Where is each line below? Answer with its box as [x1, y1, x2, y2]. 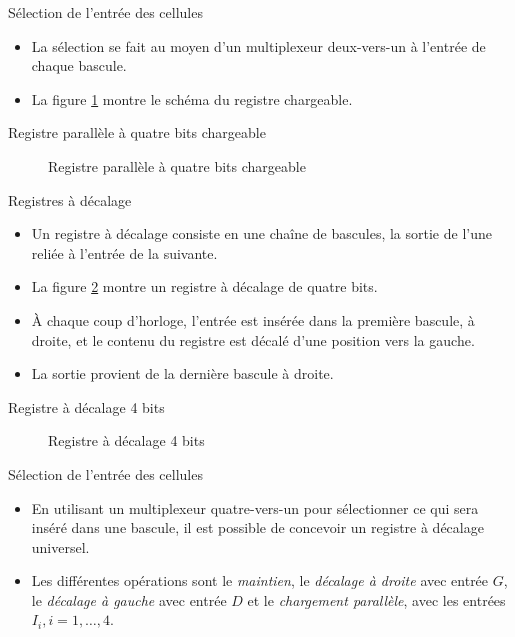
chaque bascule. [31, 55, 127, 76]
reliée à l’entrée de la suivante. [31, 242, 218, 263]
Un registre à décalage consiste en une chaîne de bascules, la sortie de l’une [31, 223, 492, 244]
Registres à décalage [8, 189, 132, 210]
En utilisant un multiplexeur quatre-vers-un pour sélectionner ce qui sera [31, 497, 479, 518]
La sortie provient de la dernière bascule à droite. [31, 363, 334, 384]
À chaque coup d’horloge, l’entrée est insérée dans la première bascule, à [31, 309, 475, 330]
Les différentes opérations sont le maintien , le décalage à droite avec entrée [31, 570, 489, 591]
